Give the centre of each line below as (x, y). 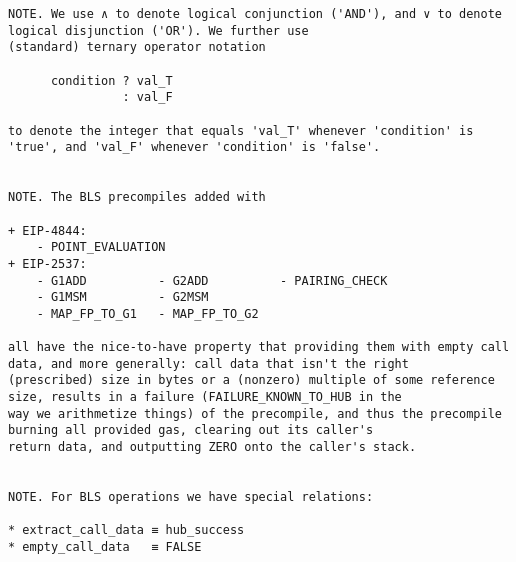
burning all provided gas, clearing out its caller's (191, 430)
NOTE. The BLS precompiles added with (137, 197)
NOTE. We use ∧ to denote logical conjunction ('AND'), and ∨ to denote (255, 14)
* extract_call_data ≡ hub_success (126, 530)
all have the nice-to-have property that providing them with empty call (259, 347)
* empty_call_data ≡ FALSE (105, 547)
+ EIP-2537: (47, 263)
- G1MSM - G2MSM (122, 297)
